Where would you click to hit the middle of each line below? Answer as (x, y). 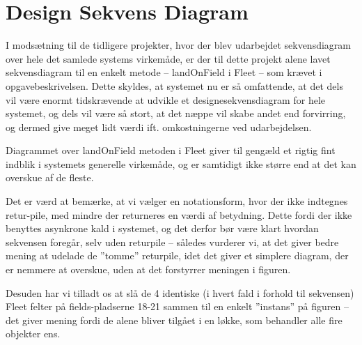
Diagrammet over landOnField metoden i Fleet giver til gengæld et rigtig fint (171, 150)
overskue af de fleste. (50, 177)
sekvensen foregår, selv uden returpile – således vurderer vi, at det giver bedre (172, 242)
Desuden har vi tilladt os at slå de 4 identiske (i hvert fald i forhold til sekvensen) (180, 292)
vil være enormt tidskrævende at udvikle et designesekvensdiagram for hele (165, 99)
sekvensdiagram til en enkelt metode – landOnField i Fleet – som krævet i (164, 72)
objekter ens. (33, 333)
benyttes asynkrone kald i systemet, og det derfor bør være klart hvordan (162, 228)
